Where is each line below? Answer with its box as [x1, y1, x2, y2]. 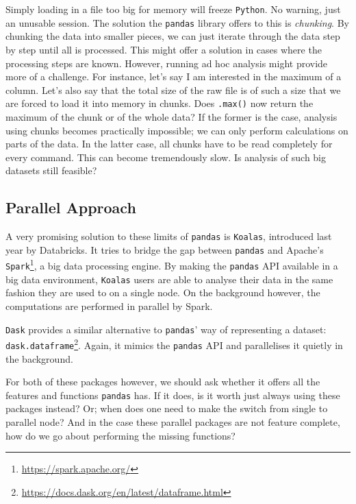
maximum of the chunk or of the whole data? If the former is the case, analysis [5, 109, 338, 123]
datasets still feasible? [5, 163, 97, 178]
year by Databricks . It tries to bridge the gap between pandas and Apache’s [5, 242, 324, 256]
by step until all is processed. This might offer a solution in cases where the [5, 42, 322, 56]
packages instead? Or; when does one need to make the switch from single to [5, 401, 328, 416]
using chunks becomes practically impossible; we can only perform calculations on [5, 123, 348, 137]
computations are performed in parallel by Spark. [5, 298, 213, 313]
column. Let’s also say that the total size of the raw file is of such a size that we [5, 82, 341, 97]
